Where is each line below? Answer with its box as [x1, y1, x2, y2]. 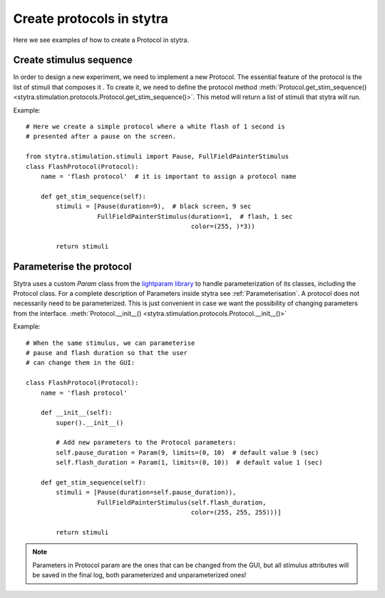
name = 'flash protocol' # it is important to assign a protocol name [40, 172, 297, 180]
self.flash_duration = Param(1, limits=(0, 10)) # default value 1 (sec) [56, 458, 323, 467]
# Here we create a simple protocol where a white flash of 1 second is [26, 123, 285, 131]
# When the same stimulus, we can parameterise [26, 339, 195, 347]
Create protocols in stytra [13, 11, 169, 26]
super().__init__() [56, 418, 124, 427]
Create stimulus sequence [13, 54, 133, 66]
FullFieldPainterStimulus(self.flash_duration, [97, 498, 267, 506]
